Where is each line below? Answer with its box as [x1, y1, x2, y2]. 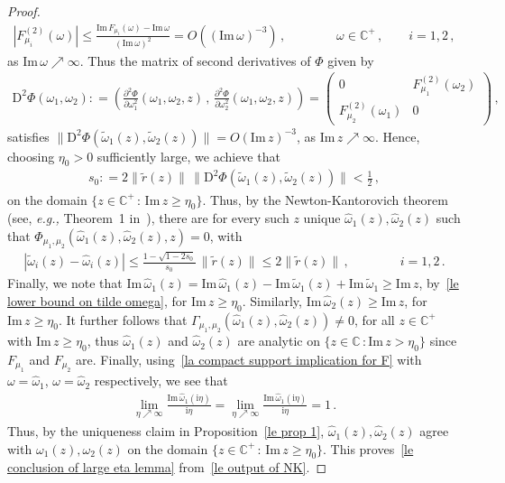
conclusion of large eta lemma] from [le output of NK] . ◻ [7, 458, 327, 477]
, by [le [418, 274, 459, 293]
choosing [7, 146, 55, 165]
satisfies [7, 126, 50, 145]
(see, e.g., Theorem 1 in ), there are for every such [7, 209, 289, 228]
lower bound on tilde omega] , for [7, 291, 188, 310]
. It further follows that [58, 310, 188, 329]
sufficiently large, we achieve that [96, 146, 280, 165]
